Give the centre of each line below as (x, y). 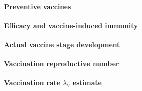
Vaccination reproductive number (61, 64)
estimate (87, 82)
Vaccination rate (32, 82)
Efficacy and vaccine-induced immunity (71, 25)
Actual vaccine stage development (62, 44)
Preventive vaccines (38, 6)
